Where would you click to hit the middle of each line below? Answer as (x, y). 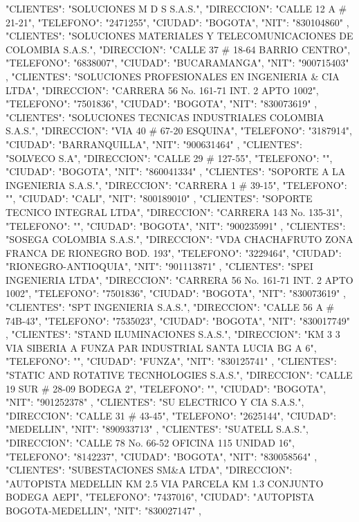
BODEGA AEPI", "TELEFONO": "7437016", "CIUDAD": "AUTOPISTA (160, 497)
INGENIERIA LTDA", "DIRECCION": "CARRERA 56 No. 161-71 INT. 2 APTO (179, 279)
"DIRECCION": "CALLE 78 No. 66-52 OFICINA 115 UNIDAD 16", (150, 442)
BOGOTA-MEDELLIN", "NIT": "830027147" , (103, 510)
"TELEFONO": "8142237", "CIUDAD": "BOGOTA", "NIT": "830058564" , (162, 456)
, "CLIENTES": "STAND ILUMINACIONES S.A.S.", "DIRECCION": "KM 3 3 (173, 334)
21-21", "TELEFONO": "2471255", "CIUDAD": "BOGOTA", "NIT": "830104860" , (177, 22)
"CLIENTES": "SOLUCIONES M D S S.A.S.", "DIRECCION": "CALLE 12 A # (176, 8)
